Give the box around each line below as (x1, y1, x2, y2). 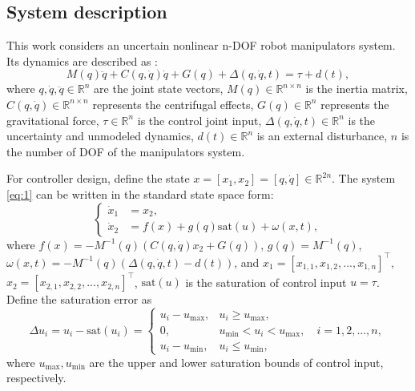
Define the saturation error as (6, 291, 152, 308)
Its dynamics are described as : (6, 52, 158, 69)
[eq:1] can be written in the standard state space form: (6, 185, 274, 202)
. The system (332, 170, 396, 187)
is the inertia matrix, (305, 80, 408, 97)
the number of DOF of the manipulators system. (6, 143, 245, 159)
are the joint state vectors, (94, 80, 224, 97)
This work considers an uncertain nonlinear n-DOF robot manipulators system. (6, 37, 396, 54)
